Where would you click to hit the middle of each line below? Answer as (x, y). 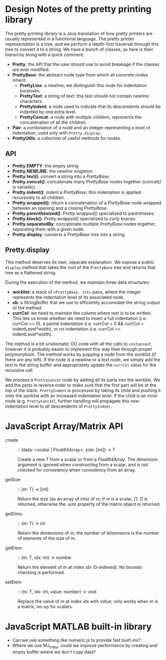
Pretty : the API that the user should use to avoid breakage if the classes (86, 64)
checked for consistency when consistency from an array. (77, 470)
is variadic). (24, 187)
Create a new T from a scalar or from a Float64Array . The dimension (87, 459)
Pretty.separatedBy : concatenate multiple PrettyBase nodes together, (84, 224)
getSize (13, 479)
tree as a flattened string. (31, 272)
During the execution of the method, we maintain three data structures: (78, 282)
